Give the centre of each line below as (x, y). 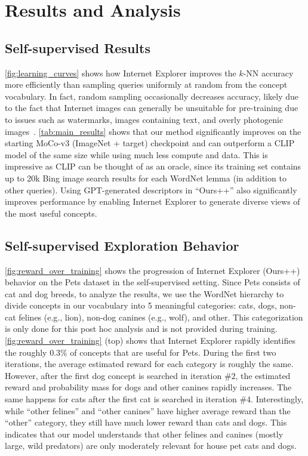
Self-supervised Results (78, 47)
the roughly (26, 352)
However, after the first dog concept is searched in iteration (113, 375)
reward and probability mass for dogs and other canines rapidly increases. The (148, 387)
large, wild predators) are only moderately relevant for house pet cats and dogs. (151, 446)
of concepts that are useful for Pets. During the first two (173, 352)
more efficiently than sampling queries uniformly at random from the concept (146, 84)
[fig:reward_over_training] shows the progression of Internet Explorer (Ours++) (153, 270)
